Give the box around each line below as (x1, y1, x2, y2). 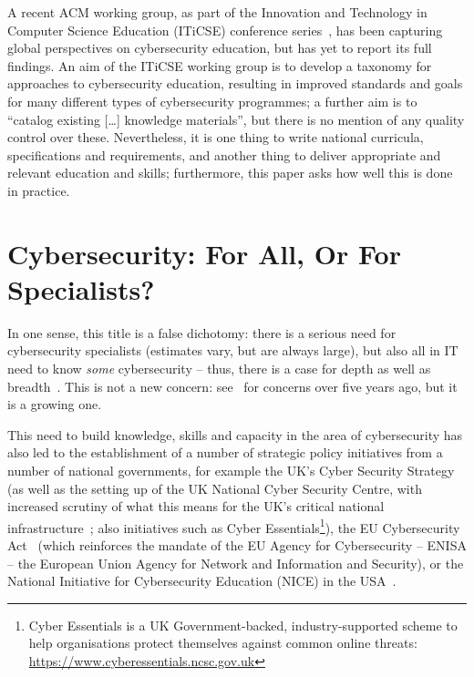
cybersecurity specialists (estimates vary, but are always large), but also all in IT (7, 341, 459, 360)
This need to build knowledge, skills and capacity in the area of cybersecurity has (7, 425, 463, 444)
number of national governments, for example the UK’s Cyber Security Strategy (7, 461, 455, 479)
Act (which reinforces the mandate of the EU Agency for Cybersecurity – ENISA (7, 536, 467, 555)
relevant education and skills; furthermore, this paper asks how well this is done (7, 163, 453, 182)
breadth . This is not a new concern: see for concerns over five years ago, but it (7, 376, 458, 395)
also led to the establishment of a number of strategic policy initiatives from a (7, 443, 443, 462)
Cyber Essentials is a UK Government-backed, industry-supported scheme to (28, 615, 458, 634)
